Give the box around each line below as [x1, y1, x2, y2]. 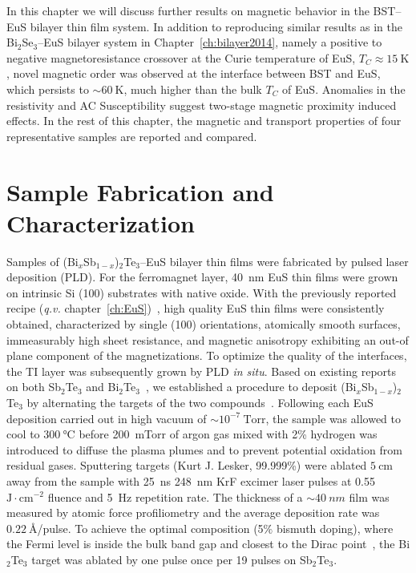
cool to [6, 426, 40, 442]
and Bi [86, 378, 119, 395]
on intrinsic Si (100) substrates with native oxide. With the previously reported [6, 284, 397, 301]
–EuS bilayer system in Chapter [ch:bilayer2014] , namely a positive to [38, 34, 382, 50]
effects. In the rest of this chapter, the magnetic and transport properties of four [6, 112, 402, 129]
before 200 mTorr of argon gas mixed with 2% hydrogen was [79, 426, 378, 442]
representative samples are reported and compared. [6, 127, 257, 144]
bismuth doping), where [276, 519, 394, 536]
